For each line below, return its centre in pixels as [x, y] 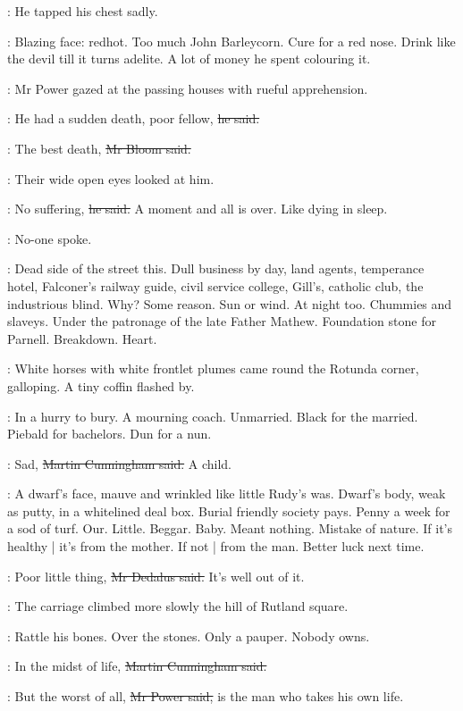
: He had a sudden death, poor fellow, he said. [134, 118]
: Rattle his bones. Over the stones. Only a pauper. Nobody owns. [189, 636]
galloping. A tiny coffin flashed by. [101, 385]
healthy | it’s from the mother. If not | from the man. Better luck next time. [216, 546]
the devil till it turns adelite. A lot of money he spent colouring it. [189, 59]
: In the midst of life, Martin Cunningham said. [137, 666]
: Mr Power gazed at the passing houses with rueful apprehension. [188, 88]
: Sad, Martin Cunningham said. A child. [120, 463]
